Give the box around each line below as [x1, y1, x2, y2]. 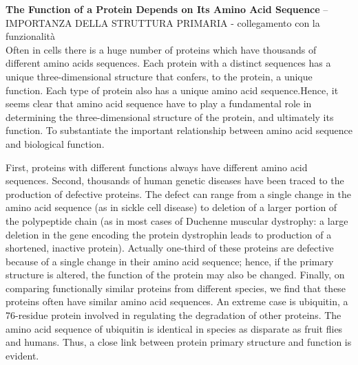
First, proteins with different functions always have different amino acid [6, 159, 308, 174]
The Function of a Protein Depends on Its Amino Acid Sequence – [6, 2, 328, 16]
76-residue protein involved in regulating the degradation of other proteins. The [6, 308, 341, 322]
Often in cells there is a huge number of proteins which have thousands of [6, 42, 317, 56]
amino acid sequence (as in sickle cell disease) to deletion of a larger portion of [6, 200, 337, 214]
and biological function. [6, 136, 105, 151]
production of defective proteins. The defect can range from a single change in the [6, 186, 351, 201]
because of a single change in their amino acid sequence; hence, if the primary [6, 254, 334, 268]
